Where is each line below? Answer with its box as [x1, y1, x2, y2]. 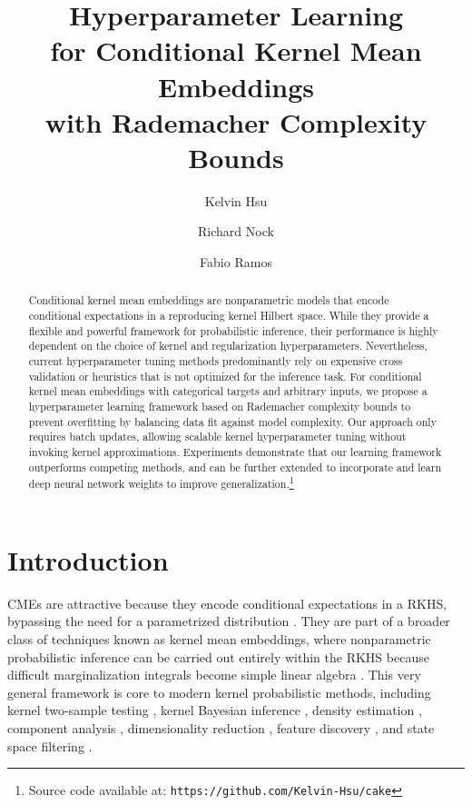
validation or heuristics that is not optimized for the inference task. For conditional [28, 368, 422, 383]
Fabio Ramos [200, 253, 272, 272]
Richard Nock [198, 222, 274, 241]
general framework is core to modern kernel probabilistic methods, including [7, 682, 431, 701]
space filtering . [7, 736, 93, 755]
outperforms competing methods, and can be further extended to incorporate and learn [28, 459, 442, 474]
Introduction [7, 541, 169, 578]
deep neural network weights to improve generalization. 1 [28, 473, 294, 492]
